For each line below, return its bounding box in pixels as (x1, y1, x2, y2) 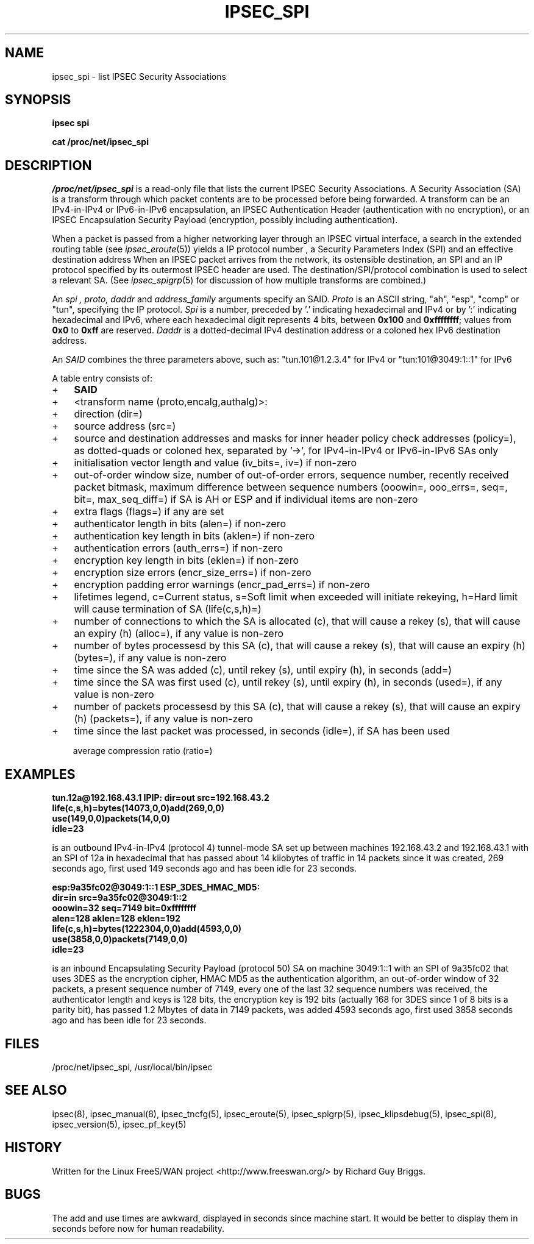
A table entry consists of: (52, 373, 153, 384)
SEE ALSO (5, 1082, 67, 1098)
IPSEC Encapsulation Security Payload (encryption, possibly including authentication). (52, 215, 398, 226)
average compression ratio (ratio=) (73, 745, 213, 756)
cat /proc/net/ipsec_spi (52, 137, 149, 148)
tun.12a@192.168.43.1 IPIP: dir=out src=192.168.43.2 (52, 792, 269, 803)
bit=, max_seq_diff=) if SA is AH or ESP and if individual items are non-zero (74, 493, 418, 506)
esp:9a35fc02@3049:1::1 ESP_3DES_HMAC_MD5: (52, 882, 260, 893)
